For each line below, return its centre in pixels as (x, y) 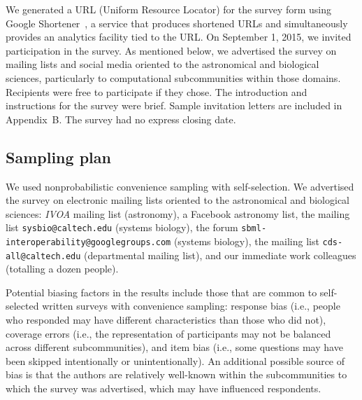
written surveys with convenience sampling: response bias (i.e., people (191, 306)
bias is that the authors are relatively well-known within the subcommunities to (176, 374)
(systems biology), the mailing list (246, 241)
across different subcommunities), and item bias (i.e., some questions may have (174, 347)
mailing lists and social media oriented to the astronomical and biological (162, 64)
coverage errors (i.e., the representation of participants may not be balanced (168, 333)
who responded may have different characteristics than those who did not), (166, 320)
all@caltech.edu (43, 256)
